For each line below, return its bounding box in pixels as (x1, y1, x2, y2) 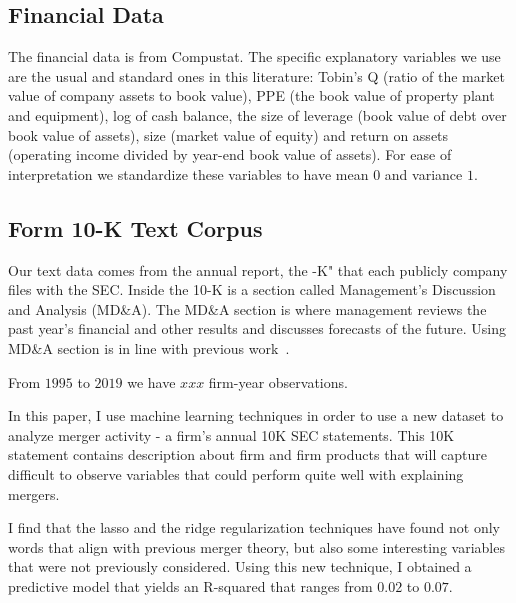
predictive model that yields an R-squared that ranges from (8, 575, 373, 596)
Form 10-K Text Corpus (8, 212, 263, 243)
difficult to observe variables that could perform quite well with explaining (8, 463, 464, 484)
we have (127, 371, 176, 392)
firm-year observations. (208, 371, 348, 392)
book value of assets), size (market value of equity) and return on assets (8, 124, 449, 145)
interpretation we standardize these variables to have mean (8, 163, 369, 184)
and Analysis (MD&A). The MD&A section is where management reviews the (8, 298, 487, 319)
